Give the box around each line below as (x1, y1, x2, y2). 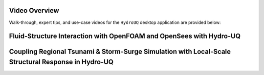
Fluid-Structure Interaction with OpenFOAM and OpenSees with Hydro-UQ (9, 32, 241, 40)
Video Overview (9, 6, 60, 15)
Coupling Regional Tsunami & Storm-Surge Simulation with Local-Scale (9, 48, 231, 56)
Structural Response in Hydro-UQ (9, 57, 114, 66)
